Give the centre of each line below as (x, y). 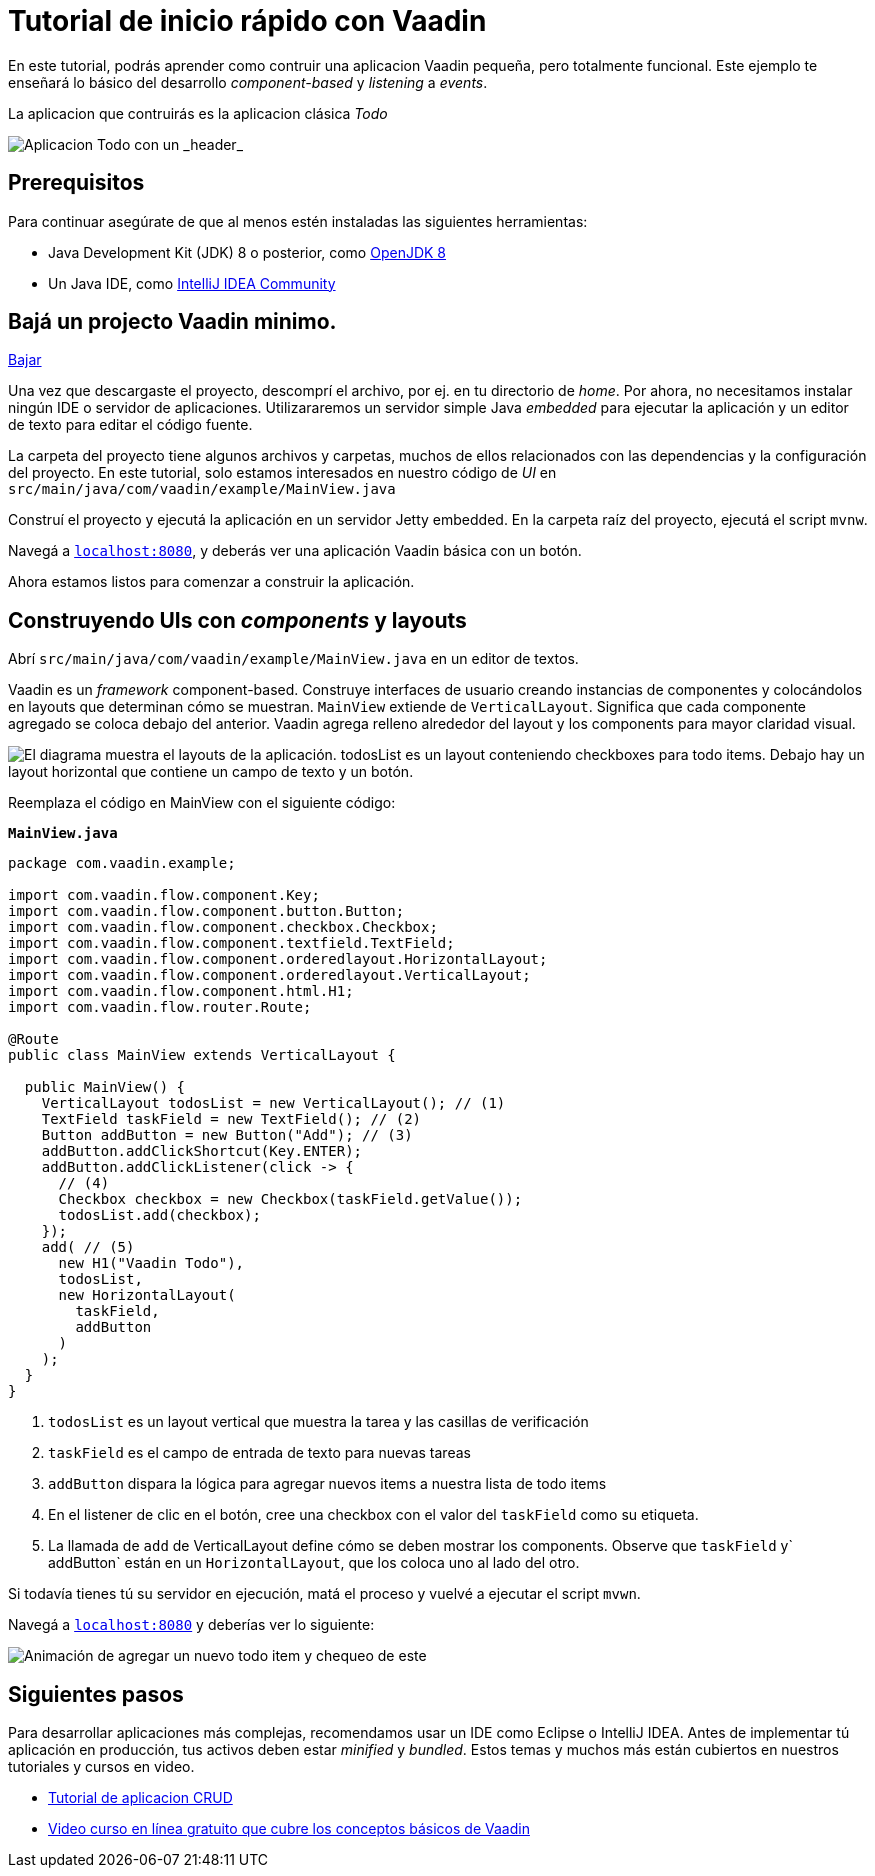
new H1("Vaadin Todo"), (151, 1263)
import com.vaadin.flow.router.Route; (160, 1007)
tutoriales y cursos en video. (101, 1767)
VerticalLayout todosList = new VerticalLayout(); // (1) (273, 1103)
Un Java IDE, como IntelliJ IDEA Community (192, 283)
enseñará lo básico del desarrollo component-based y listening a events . (248, 82)
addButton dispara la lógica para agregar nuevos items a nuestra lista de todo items (327, 1484)
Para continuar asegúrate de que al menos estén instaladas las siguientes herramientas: (298, 221)
